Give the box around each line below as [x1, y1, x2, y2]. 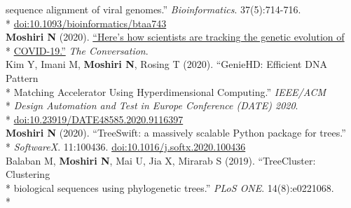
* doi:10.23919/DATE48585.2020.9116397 [6, 111, 184, 126]
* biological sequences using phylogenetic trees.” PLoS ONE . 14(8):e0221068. [6, 180, 334, 195]
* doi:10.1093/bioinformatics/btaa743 [6, 15, 167, 30]
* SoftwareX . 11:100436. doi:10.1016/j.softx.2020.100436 [6, 139, 246, 153]
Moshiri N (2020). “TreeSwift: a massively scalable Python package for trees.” [6, 125, 346, 140]
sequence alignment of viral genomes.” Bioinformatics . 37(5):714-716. [6, 2, 301, 16]
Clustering [6, 167, 50, 181]
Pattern [6, 70, 39, 85]
